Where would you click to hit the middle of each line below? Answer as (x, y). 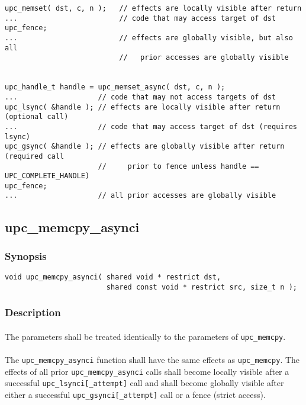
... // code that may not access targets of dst (141, 97)
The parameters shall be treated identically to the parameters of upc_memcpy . (145, 336)
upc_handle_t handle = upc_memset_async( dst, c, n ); (115, 87)
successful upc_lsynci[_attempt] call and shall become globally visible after (144, 383)
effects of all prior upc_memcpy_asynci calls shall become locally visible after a (147, 371)
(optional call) (37, 117)
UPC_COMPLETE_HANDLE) (47, 176)
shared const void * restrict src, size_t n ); (202, 287)
